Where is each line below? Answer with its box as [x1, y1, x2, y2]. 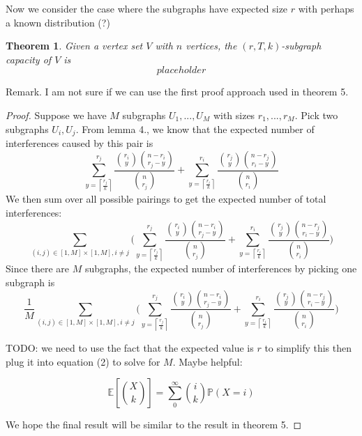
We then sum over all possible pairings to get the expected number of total [6, 192, 326, 206]
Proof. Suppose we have [6, 107, 107, 122]
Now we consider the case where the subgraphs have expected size [6, 1, 288, 15]
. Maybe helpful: [172, 354, 243, 368]
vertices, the [186, 38, 237, 53]
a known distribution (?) [6, 15, 110, 29]
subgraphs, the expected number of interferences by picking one [84, 261, 357, 276]
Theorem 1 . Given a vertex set [6, 38, 143, 53]
